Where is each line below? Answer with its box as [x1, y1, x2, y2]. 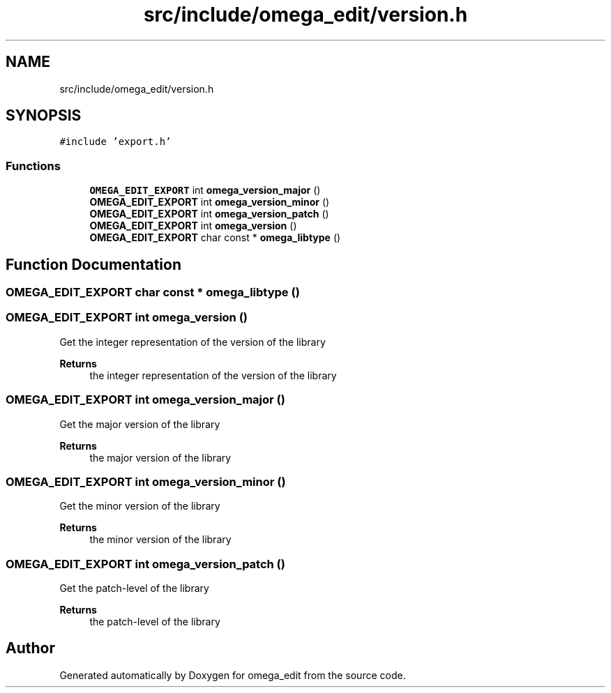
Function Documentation [6, 255, 181, 273]
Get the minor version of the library [59, 500, 220, 512]
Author [6, 639, 55, 657]
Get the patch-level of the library [59, 582, 209, 595]
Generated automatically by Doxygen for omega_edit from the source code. [59, 669, 406, 681]
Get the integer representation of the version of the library [59, 335, 326, 348]
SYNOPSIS [6, 107, 82, 125]
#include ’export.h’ [59, 136, 172, 148]
